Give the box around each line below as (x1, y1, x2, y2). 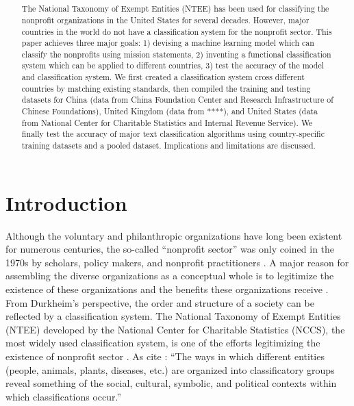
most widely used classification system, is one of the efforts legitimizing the (5, 335, 320, 350)
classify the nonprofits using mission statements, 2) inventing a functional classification (21, 48, 331, 60)
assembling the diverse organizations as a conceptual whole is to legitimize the (5, 268, 334, 283)
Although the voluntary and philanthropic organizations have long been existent (5, 228, 342, 242)
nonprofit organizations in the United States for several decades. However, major (21, 14, 309, 25)
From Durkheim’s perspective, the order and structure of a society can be (5, 295, 314, 309)
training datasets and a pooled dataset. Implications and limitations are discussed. (21, 140, 316, 151)
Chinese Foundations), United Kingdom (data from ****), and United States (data (21, 105, 318, 117)
